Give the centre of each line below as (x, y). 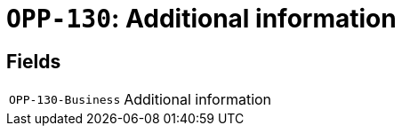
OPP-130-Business (65, 99)
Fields (34, 61)
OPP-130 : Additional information (201, 19)
